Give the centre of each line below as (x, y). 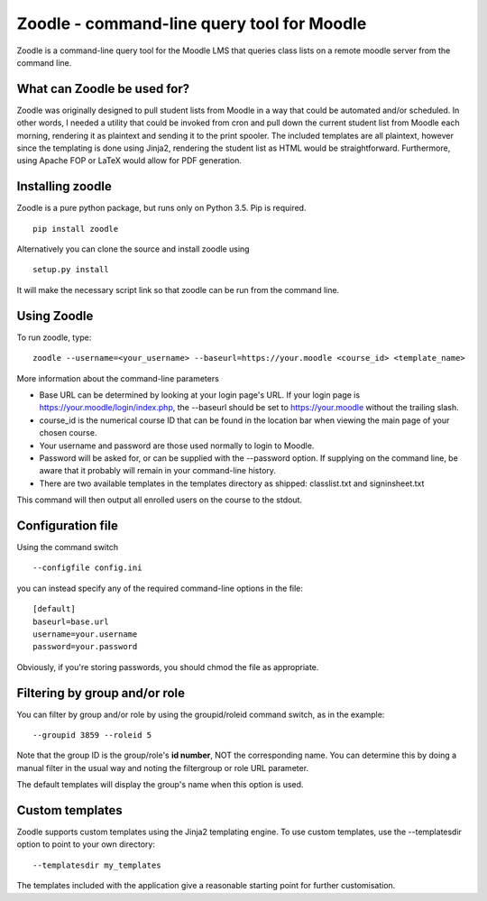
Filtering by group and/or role (101, 693)
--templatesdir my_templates (97, 865)
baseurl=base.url (71, 621)
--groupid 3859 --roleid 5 (92, 736)
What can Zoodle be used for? (103, 89)
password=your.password (85, 647)
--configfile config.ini (87, 568)
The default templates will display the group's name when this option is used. (160, 785)
